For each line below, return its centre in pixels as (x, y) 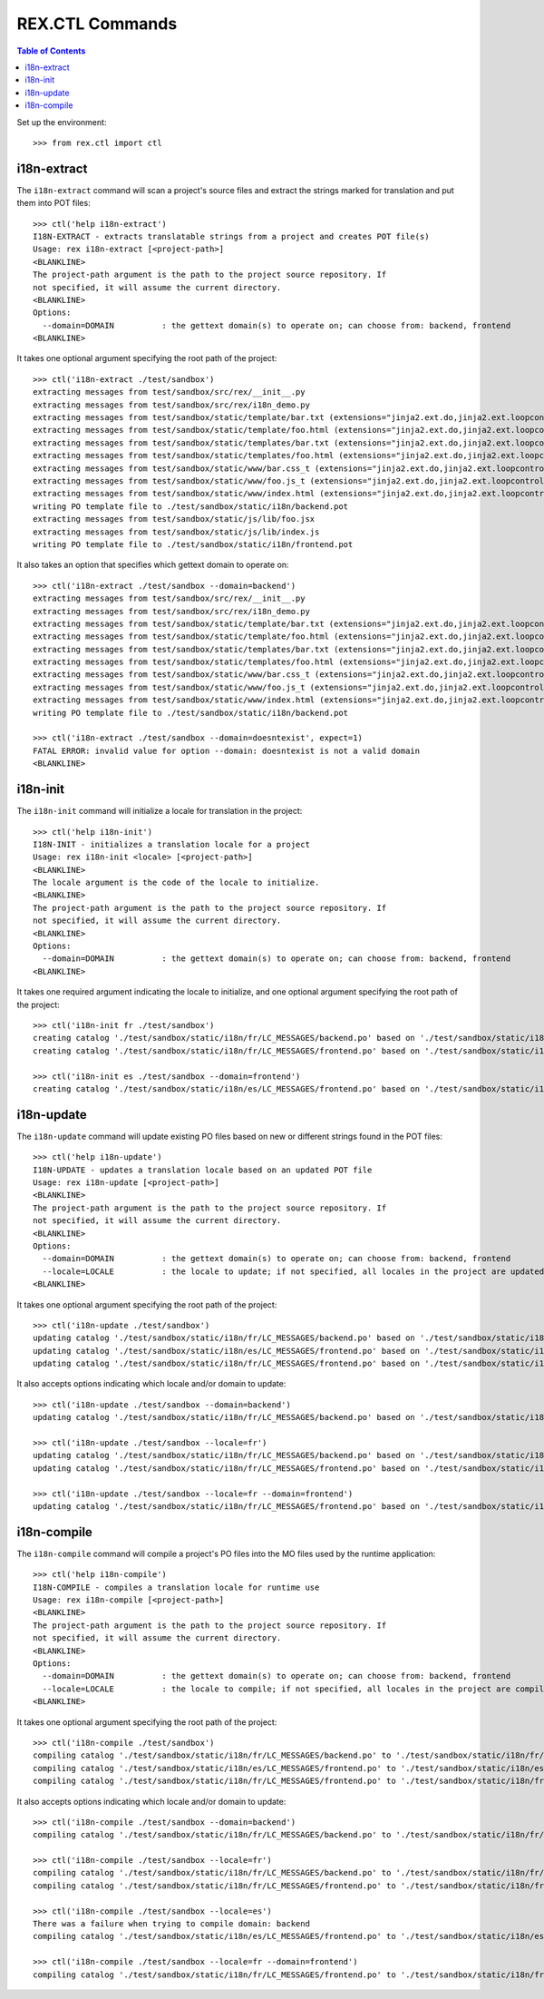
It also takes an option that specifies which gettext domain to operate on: (153, 565)
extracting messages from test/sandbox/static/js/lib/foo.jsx (174, 519)
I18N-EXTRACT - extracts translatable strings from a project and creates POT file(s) (231, 236)
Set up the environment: (62, 122)
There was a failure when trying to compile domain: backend (171, 1924)
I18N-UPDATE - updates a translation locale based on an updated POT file (203, 1170)
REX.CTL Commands (97, 24)
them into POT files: (53, 203)
